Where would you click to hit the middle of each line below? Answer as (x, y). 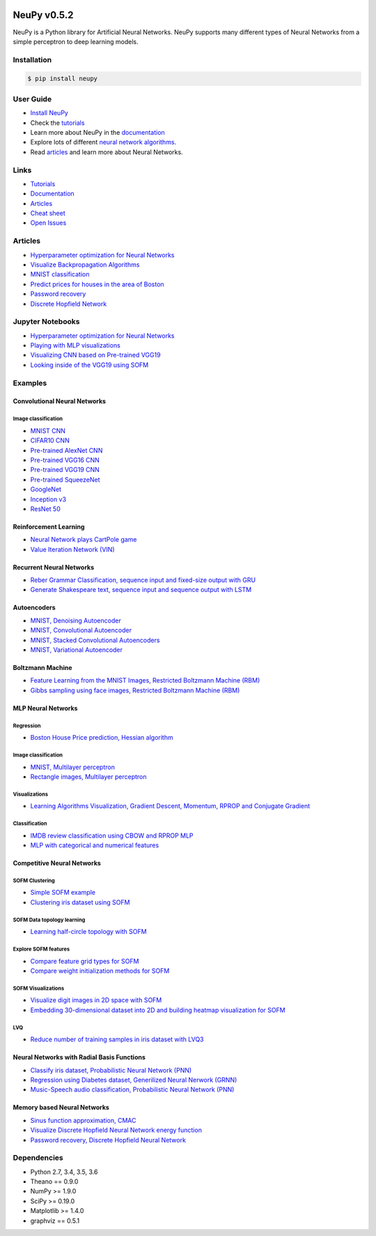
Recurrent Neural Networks (54, 567)
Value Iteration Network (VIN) (72, 549)
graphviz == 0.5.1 (55, 1221)
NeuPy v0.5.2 (43, 15)
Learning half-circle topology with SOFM (88, 932)
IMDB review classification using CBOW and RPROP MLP (112, 835)
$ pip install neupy (62, 79)
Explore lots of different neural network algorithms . (103, 142)
